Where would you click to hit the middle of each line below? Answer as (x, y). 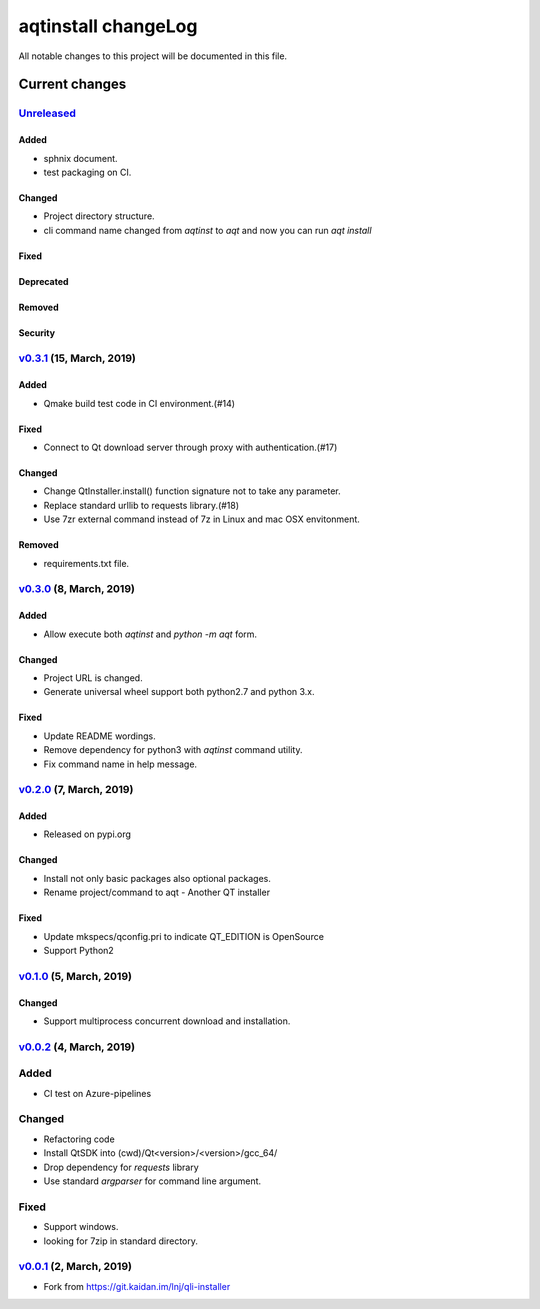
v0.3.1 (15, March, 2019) (77, 358)
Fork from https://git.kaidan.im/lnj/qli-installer (137, 1286)
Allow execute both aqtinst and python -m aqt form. (150, 634)
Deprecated (43, 281)
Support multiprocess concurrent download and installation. (167, 1021)
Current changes (72, 84)
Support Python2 (78, 951)
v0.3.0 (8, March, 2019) (76, 589)
